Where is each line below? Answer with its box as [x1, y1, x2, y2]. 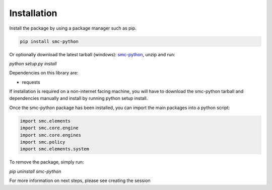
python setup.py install [9, 60, 57, 66]
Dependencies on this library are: [9, 70, 79, 76]
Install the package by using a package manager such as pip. [9, 25, 137, 31]
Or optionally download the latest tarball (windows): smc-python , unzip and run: [9, 51, 176, 57]
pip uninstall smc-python [9, 168, 61, 174]
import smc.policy [20, 139, 65, 145]
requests [22, 79, 40, 85]
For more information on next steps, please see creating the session [9, 177, 151, 183]
